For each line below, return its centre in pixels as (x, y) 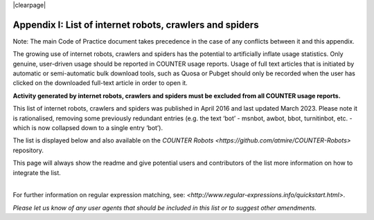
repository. (28, 150)
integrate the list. (37, 172)
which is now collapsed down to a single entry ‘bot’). (88, 128)
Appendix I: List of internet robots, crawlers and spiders (136, 25)
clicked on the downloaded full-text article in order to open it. (100, 83)
